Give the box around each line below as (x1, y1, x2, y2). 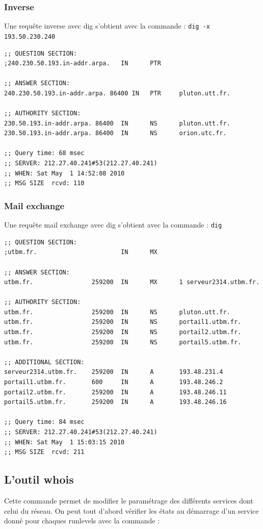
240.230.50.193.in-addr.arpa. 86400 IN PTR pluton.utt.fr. (4, 89, 230, 97)
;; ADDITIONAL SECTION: (4, 358, 85, 366)
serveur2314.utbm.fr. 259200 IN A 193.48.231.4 (4, 368, 223, 376)
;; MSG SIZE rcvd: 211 (4, 448, 85, 456)
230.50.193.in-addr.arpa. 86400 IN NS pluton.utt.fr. (4, 119, 230, 127)
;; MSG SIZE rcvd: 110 (4, 180, 85, 187)
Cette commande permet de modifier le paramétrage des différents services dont (4, 495, 253, 506)
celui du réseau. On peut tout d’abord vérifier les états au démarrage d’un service (4, 505, 259, 516)
